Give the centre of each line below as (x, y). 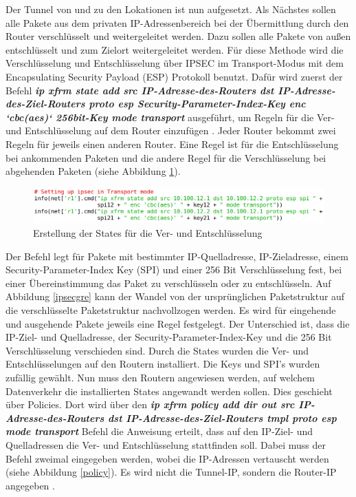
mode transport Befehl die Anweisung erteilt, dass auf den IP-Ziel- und (159, 431)
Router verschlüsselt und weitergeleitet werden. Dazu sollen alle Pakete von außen (178, 36)
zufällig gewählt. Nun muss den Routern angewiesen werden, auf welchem (160, 377)
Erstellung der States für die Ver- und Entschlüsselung (148, 233)
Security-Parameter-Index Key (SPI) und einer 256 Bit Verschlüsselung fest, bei (174, 269)
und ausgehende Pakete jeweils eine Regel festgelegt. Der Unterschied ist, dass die (178, 323)
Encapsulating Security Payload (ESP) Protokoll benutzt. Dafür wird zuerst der (174, 76)
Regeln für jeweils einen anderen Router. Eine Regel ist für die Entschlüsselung (172, 144)
